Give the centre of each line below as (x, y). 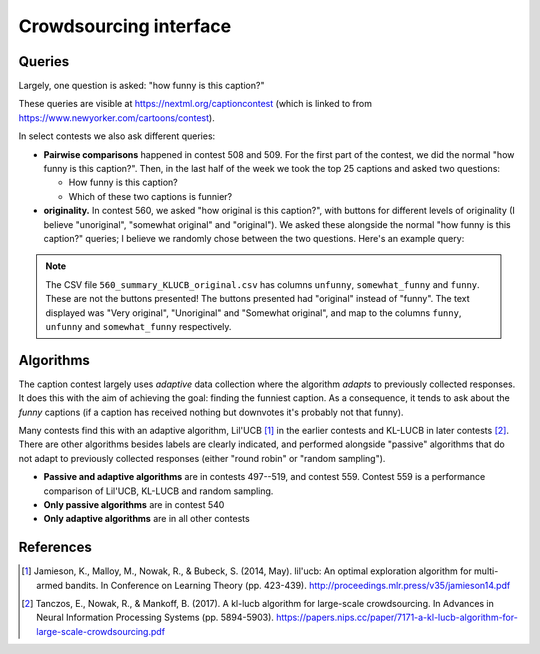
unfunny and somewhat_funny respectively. (138, 326)
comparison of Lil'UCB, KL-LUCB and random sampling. (158, 491)
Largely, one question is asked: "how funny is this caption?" (141, 86)
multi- (486, 571)
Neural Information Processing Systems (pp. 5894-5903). (155, 617)
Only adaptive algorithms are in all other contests (146, 519)
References (55, 547)
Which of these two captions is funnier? (150, 196)
